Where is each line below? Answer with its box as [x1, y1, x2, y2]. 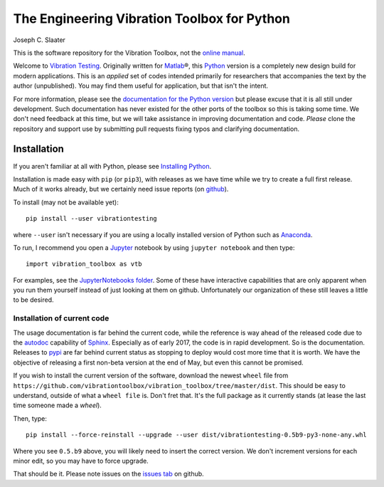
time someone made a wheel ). [13, 401, 102, 409]
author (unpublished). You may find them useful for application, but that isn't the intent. [13, 82, 269, 90]
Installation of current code [13, 313, 110, 323]
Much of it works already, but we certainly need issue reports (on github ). [13, 185, 229, 194]
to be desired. [13, 295, 54, 304]
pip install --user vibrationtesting [26, 214, 158, 223]
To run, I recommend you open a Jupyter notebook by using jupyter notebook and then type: [13, 243, 295, 252]
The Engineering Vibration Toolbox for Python [13, 11, 291, 26]
